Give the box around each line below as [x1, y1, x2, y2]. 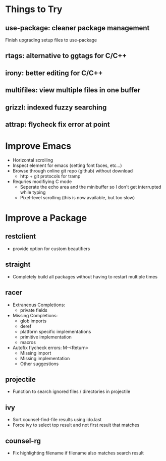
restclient [5, 232, 36, 241]
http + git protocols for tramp [20, 173, 81, 179]
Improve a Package [5, 212, 87, 224]
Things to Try [5, 4, 63, 15]
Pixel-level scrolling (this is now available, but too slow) [20, 194, 135, 200]
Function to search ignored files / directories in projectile [12, 388, 131, 394]
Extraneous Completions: [12, 302, 66, 308]
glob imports [20, 318, 47, 324]
